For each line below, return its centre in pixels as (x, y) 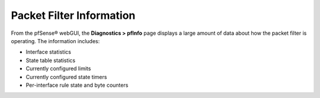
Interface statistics (48, 52)
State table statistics (51, 60)
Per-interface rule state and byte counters (77, 85)
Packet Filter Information (73, 15)
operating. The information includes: (55, 41)
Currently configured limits (58, 68)
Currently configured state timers (66, 77)
